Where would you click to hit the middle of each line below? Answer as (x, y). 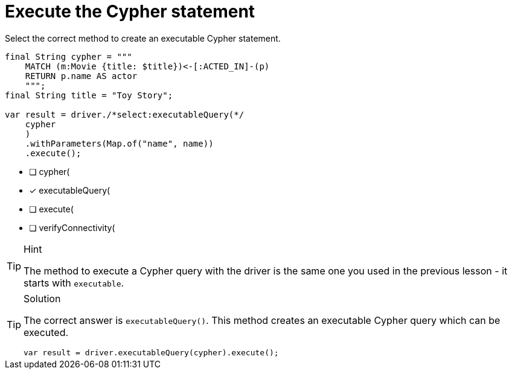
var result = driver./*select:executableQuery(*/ (125, 114)
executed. (46, 332)
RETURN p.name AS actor (81, 76)
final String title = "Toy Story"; (89, 95)
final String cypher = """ (69, 56)
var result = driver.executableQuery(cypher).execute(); (151, 352)
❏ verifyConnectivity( (72, 227)
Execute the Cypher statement (130, 11)
